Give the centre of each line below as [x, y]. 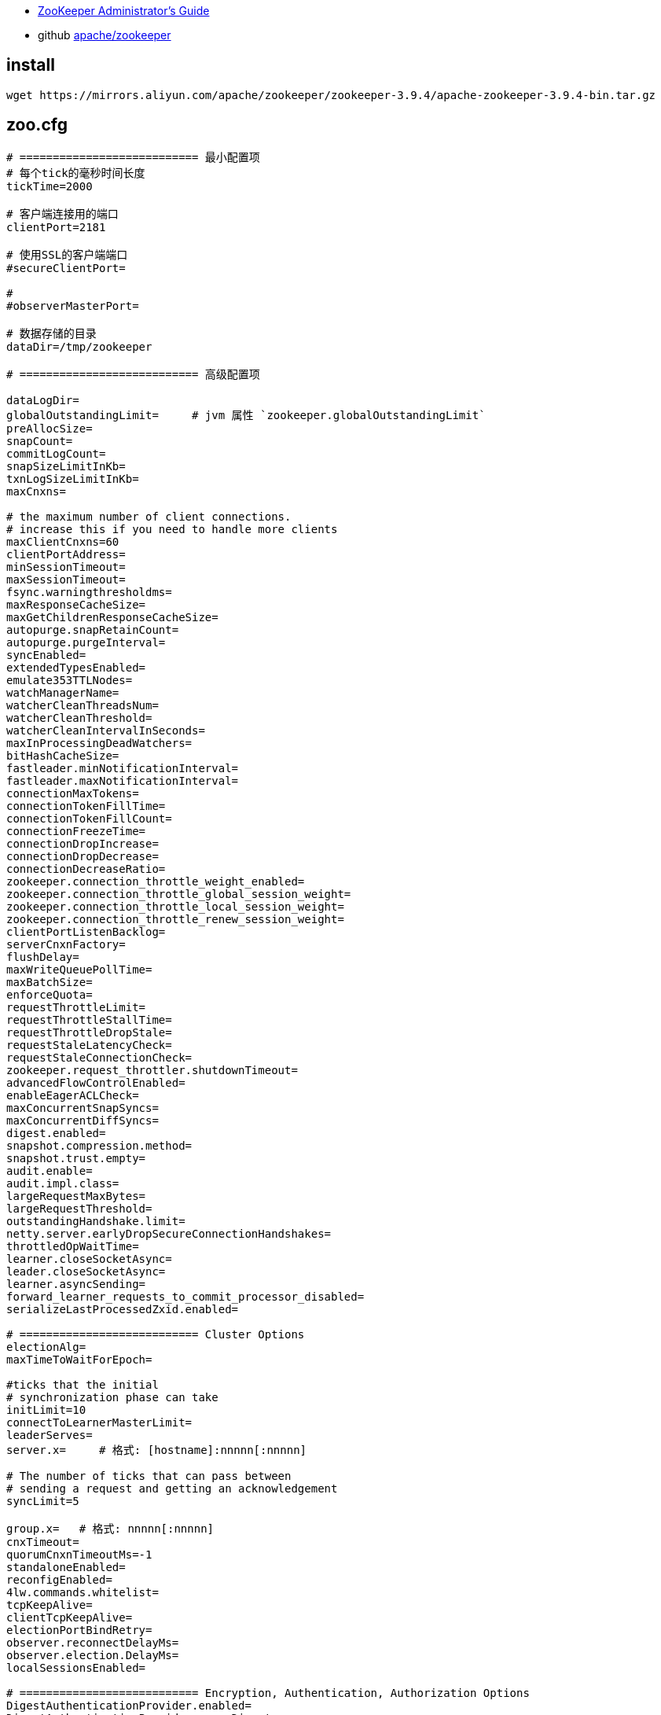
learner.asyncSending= [76, 1284]
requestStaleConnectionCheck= [99, 1057]
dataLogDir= [43, 400]
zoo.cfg [37, 125]
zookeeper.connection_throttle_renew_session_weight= [175, 919]
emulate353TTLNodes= [70, 680]
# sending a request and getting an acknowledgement [172, 1488]
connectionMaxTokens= [73, 793]
